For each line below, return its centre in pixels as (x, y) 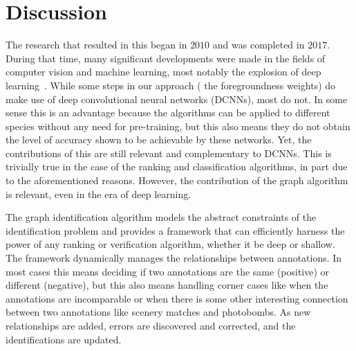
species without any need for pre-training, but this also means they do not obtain (178, 126)
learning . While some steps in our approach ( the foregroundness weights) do (171, 85)
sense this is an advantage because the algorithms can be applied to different (168, 112)
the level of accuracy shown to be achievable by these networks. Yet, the (159, 139)
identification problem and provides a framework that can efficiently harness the (175, 230)
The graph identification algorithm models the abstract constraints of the (161, 217)
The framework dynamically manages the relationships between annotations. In (174, 258)
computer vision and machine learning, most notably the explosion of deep (163, 72)
